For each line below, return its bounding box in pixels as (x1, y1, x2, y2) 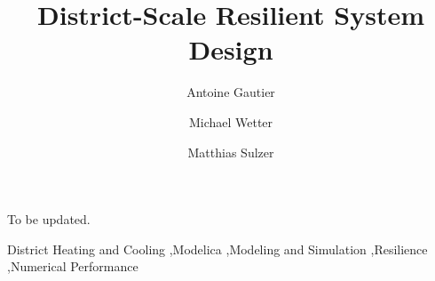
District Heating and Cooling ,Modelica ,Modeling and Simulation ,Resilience (7, 239, 428, 258)
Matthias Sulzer (187, 142, 274, 161)
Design (188, 31, 273, 68)
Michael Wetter (188, 112, 273, 131)
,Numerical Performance (7, 257, 138, 276)
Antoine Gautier (186, 83, 275, 101)
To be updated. (7, 210, 91, 229)
